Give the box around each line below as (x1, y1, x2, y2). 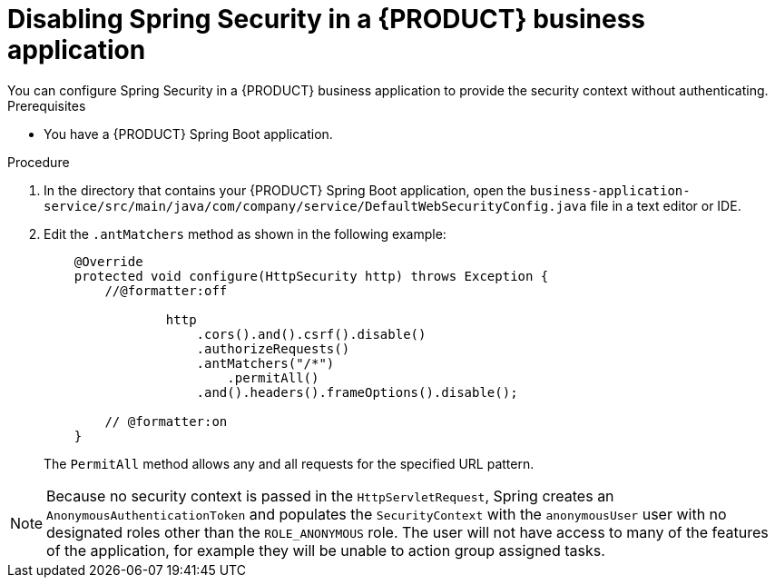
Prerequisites (7, 97, 86, 114)
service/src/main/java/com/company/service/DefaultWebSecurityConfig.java (44, 198, 587, 213)
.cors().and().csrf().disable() (196, 326, 427, 342)
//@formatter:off (104, 283, 228, 298)
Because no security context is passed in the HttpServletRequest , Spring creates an (46, 486, 614, 505)
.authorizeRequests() (196, 341, 350, 356)
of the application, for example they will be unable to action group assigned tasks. (46, 540, 605, 560)
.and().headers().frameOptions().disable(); (196, 384, 518, 400)
